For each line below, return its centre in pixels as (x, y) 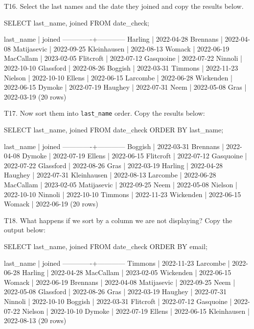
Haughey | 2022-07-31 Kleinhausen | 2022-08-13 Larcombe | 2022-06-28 (110, 175)
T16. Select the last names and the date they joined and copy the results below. (124, 6)
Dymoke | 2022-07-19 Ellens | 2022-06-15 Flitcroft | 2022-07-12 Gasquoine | (135, 156)
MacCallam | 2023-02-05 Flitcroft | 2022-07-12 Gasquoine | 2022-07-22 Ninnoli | (123, 58)
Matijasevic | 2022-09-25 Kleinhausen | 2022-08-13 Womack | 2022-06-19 (121, 48)
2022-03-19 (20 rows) (35, 96)
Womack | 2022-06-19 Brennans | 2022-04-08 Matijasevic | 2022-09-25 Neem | (120, 282)
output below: (25, 230)
